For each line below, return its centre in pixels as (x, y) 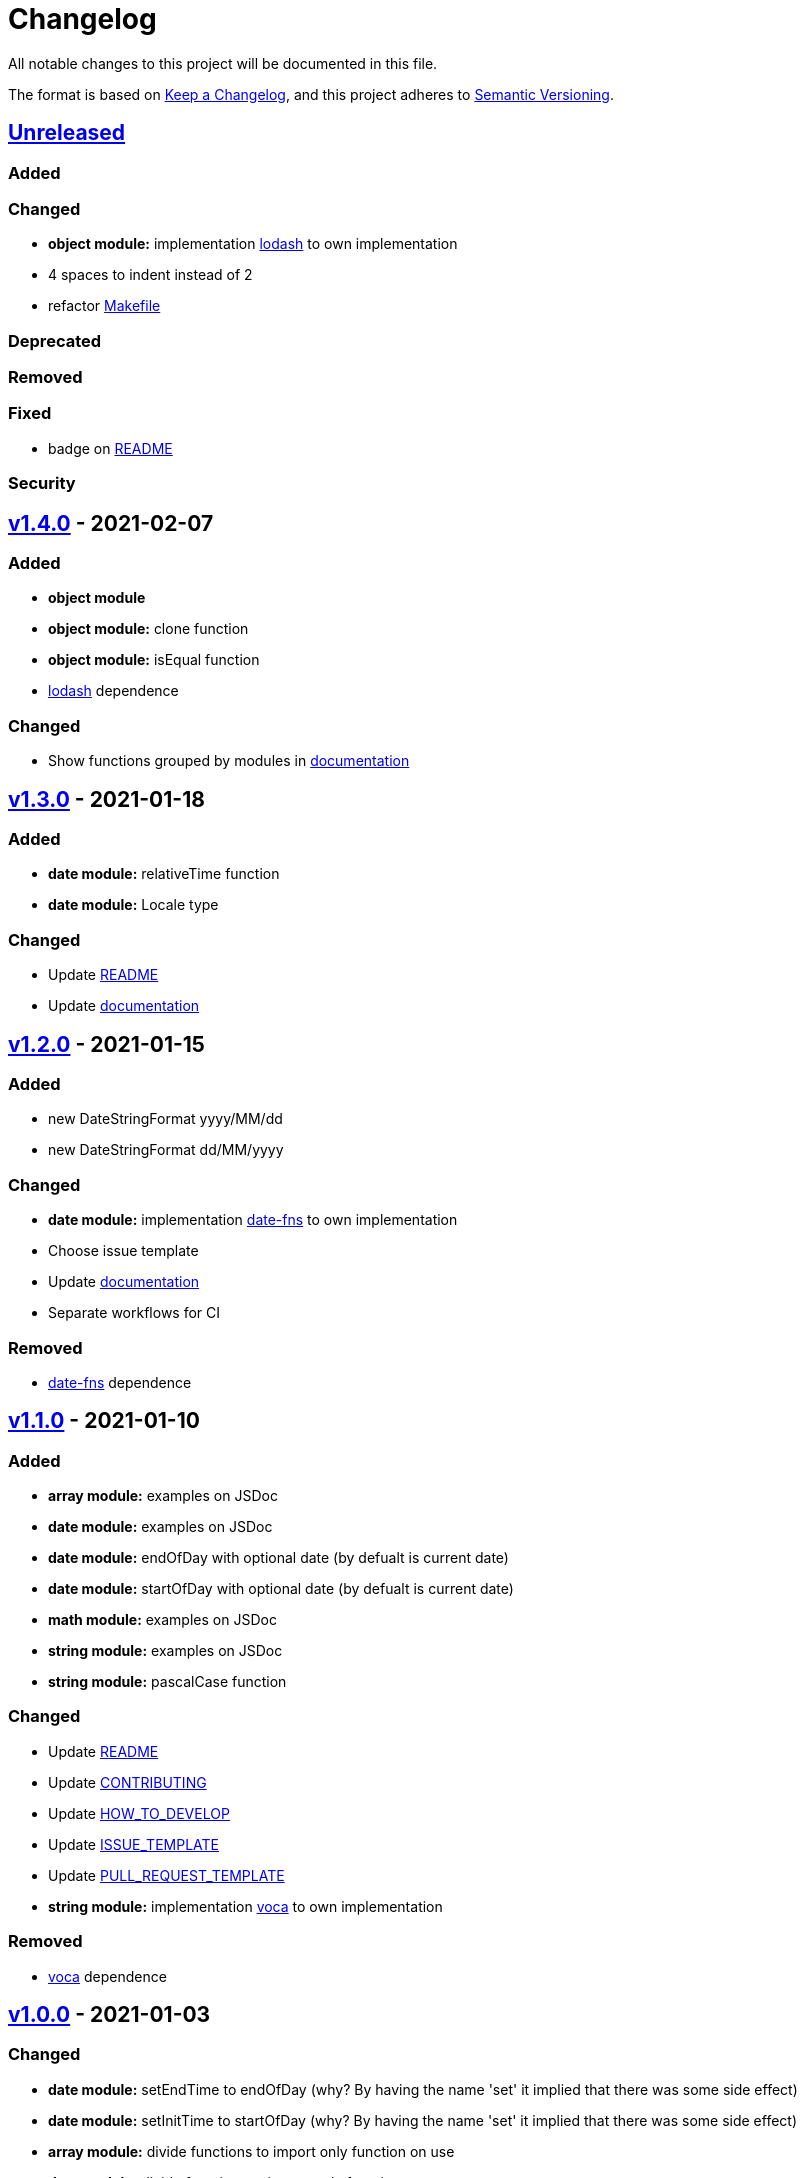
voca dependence (107, 1976)
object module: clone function (148, 629)
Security (42, 483)
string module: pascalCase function (167, 1682)
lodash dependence (113, 691)
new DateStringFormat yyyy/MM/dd (165, 1119)
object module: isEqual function (154, 660)
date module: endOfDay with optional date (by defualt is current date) (278, 1558)
